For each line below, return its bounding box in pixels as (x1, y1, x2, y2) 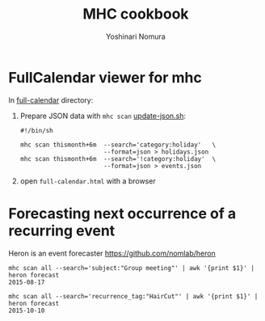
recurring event (8, 222, 116, 239)
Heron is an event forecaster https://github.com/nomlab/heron (8, 248, 216, 258)
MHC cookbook (82, 5, 189, 23)
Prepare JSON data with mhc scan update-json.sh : (19, 111, 187, 120)
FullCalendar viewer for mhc (8, 68, 202, 87)
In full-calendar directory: (8, 95, 94, 105)
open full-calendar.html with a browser (19, 175, 156, 186)
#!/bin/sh (19, 126, 54, 134)
